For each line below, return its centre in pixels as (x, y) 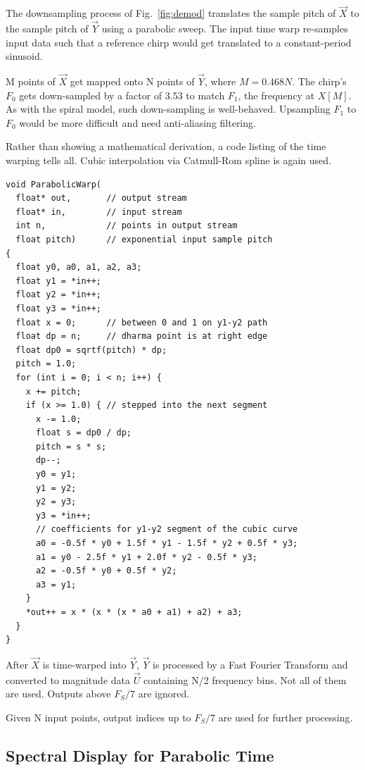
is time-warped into (84, 664)
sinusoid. (24, 56)
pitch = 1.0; (46, 364)
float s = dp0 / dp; (83, 433)
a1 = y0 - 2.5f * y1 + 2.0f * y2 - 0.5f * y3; (146, 557)
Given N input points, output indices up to (98, 717)
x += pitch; (53, 391)
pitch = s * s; (71, 446)
